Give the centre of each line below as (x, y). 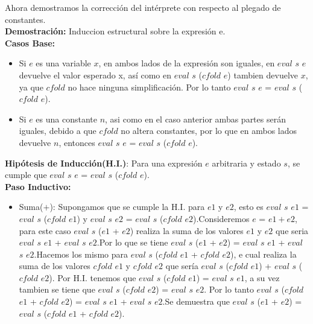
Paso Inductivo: (38, 186)
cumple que (26, 175)
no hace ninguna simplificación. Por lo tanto (149, 87)
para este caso (45, 230)
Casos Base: (30, 43)
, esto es (248, 207)
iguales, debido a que (58, 131)
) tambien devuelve (263, 75)
